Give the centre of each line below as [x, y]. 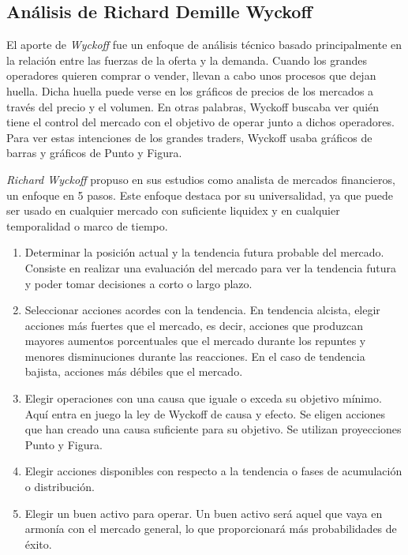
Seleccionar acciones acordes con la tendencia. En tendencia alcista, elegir [202, 310]
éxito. [38, 544]
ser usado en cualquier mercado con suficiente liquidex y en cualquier [173, 210]
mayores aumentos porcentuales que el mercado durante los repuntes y [195, 341]
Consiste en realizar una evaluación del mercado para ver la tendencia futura [210, 267]
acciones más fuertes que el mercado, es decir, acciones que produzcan [194, 325]
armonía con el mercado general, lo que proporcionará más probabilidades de [211, 529]
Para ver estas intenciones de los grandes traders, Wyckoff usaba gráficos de [189, 137]
